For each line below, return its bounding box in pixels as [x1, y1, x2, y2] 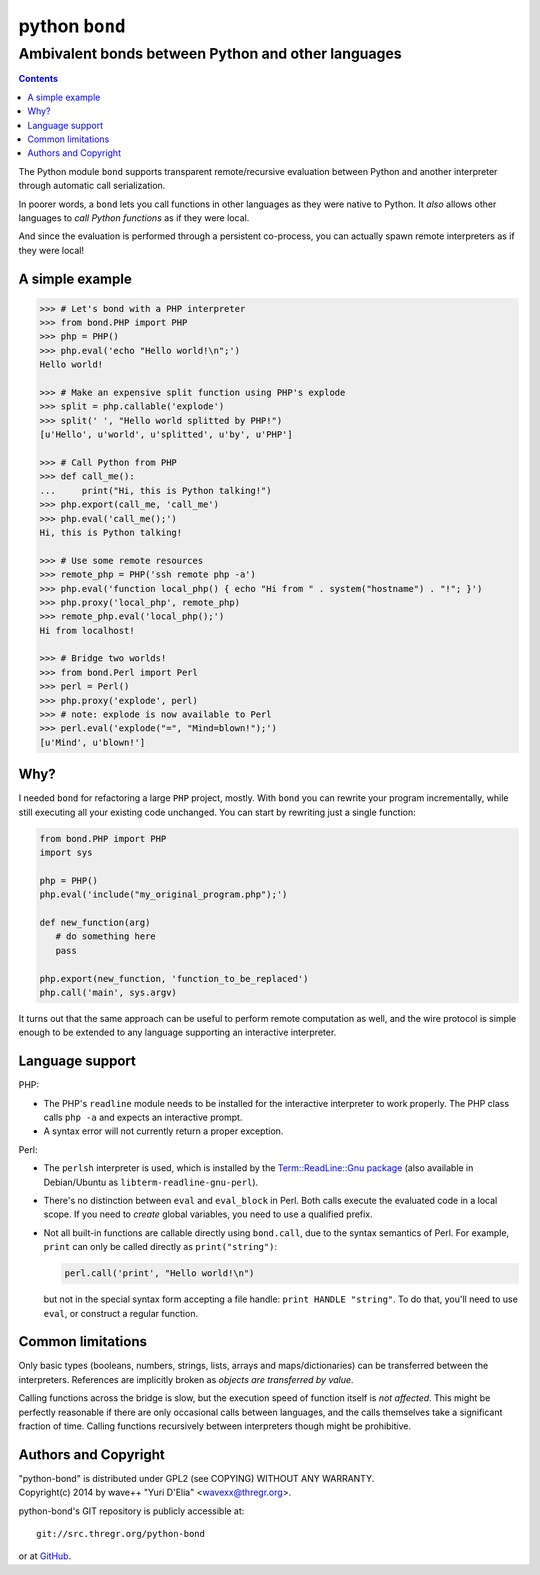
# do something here [55, 931, 157, 942]
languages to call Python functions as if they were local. [18, 211, 250, 224]
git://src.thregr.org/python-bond [36, 1528, 205, 1540]
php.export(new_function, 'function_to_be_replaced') [39, 973, 309, 984]
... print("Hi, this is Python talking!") [39, 485, 272, 496]
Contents [18, 73, 59, 85]
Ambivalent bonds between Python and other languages [18, 45, 402, 63]
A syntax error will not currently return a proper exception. [43, 1125, 284, 1137]
